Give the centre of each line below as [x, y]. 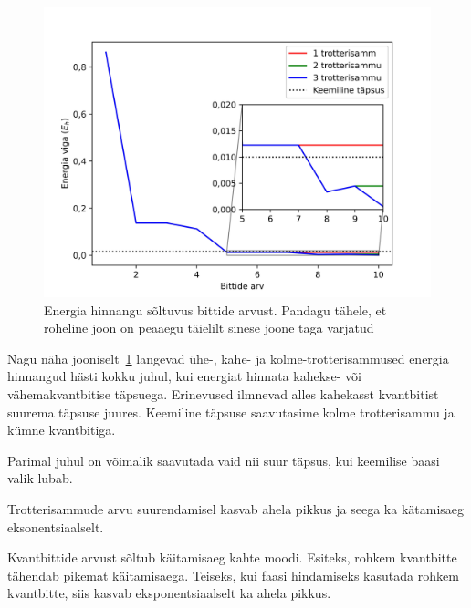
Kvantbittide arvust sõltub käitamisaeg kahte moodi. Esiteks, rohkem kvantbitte [232, 557]
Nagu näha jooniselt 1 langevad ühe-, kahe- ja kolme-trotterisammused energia [228, 358]
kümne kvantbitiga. [62, 430]
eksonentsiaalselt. [56, 526]
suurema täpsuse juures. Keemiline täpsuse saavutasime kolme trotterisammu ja [231, 412]
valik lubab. [40, 478]
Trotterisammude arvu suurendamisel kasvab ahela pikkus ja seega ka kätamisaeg [236, 508]
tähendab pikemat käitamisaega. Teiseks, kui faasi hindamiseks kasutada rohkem [233, 575]
